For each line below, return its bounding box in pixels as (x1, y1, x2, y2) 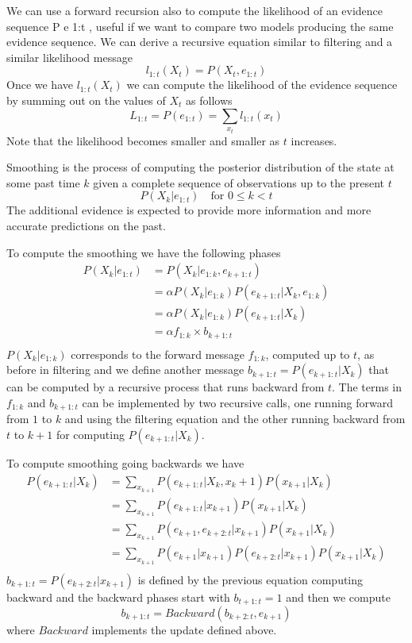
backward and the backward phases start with (6, 588, 230, 605)
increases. (291, 132, 337, 148)
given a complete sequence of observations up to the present (93, 174, 384, 191)
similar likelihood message (6, 48, 133, 65)
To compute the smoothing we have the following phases (6, 244, 281, 260)
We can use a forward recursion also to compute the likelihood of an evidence (6, 2, 383, 18)
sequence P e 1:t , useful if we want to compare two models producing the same (6, 17, 394, 34)
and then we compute (286, 588, 391, 605)
